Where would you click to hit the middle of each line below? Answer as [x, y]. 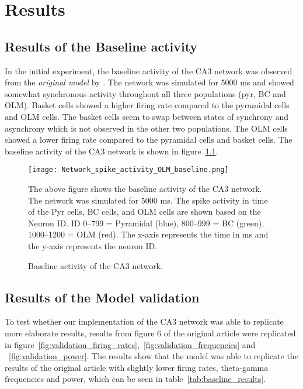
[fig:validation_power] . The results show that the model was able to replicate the [154, 356]
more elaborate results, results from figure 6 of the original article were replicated [150, 333]
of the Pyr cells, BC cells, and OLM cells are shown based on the [144, 211]
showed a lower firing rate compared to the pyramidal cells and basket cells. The [149, 140]
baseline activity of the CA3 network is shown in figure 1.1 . [112, 151]
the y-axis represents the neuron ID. [93, 245]
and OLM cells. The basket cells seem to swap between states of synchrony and [147, 116]
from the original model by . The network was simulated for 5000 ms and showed [149, 82]
